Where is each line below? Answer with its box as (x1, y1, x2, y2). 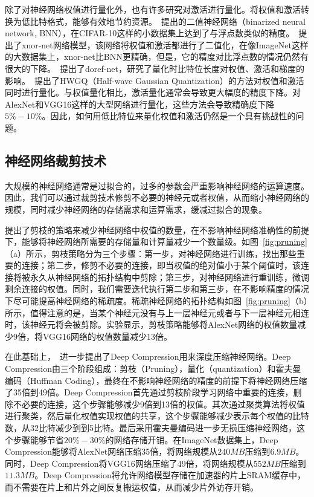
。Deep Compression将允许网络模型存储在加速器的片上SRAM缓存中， (34, 469, 306, 481)
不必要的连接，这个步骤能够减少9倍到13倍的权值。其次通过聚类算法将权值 (13, 397, 305, 410)
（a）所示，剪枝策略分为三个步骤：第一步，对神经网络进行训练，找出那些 (5, 247, 296, 259)
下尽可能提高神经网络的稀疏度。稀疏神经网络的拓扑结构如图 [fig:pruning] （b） (5, 294, 308, 307)
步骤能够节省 (13, 433, 64, 446)
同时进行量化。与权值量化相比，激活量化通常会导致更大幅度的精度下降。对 (5, 86, 301, 99)
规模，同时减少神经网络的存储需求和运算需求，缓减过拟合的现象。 (5, 203, 267, 215)
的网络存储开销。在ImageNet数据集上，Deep (105, 433, 278, 446)
